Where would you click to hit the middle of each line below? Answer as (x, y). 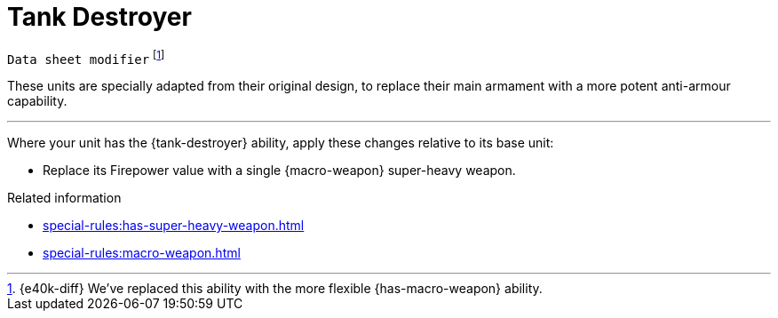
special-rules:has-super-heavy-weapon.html (174, 226)
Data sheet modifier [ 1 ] (86, 57)
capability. (37, 101)
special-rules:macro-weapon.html (142, 253)
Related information (64, 198)
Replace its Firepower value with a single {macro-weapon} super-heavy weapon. (279, 171)
